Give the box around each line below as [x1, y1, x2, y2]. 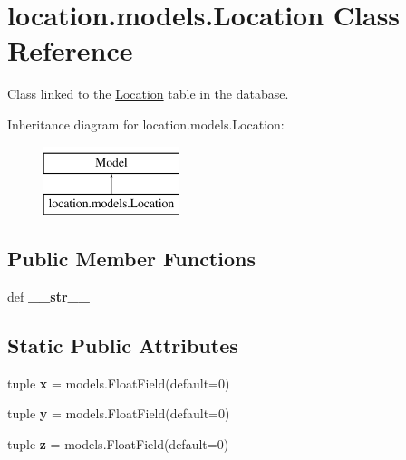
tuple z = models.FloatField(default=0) [7, 434, 229, 453]
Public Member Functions [7, 244, 256, 273]
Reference [7, 32, 133, 69]
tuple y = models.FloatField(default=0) [7, 404, 230, 423]
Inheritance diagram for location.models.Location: [7, 114, 285, 133]
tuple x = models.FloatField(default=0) [7, 373, 230, 392]
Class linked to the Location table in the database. [7, 84, 289, 103]
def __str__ [7, 286, 90, 305]
